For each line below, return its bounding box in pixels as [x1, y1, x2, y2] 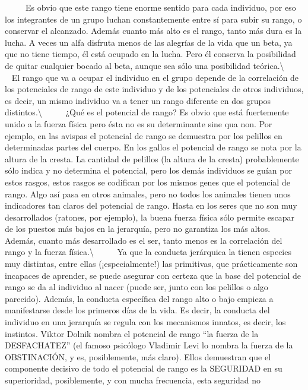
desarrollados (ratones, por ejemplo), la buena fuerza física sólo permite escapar [5, 210, 295, 223]
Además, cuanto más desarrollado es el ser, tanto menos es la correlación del [5, 234, 282, 246]
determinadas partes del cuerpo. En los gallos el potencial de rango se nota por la [5, 141, 301, 153]
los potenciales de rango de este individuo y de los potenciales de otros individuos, [5, 83, 304, 95]
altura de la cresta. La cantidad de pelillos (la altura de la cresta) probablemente [5, 152, 299, 165]
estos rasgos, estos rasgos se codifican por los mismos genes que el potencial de [5, 175, 290, 188]
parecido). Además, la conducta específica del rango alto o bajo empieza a [5, 292, 274, 304]
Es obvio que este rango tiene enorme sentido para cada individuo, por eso [25, 1, 296, 13]
